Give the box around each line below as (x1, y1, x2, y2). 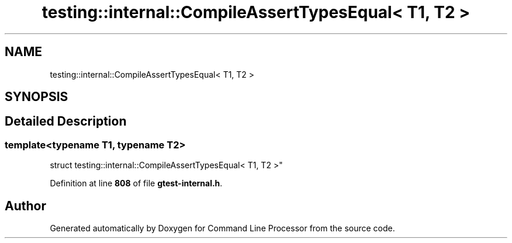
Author (5, 198, 46, 213)
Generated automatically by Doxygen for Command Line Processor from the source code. (50, 223, 395, 234)
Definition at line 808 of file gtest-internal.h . (50, 178, 223, 189)
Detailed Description (5, 114, 127, 129)
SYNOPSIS (5, 89, 68, 105)
